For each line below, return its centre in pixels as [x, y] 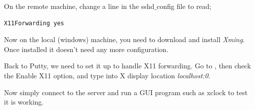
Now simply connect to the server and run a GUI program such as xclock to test [126, 92]
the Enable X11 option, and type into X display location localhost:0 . [107, 75]
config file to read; [184, 6]
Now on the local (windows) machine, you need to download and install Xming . [125, 39]
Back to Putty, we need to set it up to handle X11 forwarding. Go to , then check [127, 66]
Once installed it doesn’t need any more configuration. [86, 49]
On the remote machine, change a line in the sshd [79, 6]
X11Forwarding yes [34, 23]
